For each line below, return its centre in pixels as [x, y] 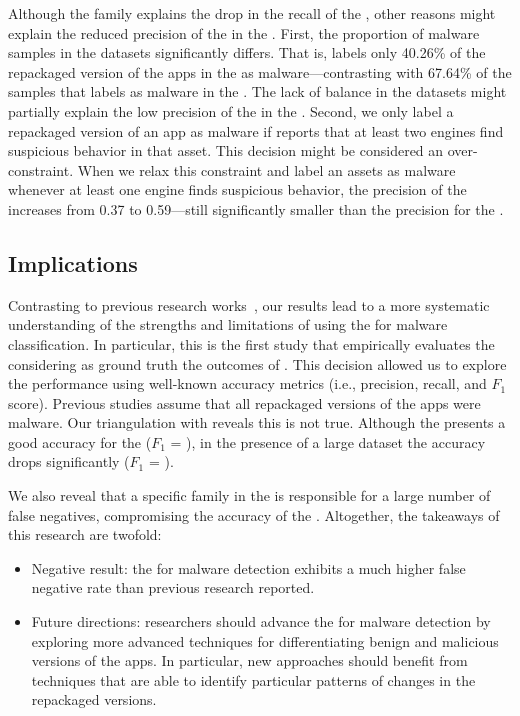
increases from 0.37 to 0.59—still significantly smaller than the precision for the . [256, 208]
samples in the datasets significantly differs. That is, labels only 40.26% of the [247, 52]
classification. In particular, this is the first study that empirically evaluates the [251, 343]
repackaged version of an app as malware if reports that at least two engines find [256, 130]
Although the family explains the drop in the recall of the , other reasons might [252, 13]
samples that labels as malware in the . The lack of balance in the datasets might [257, 91]
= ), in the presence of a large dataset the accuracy [328, 441]
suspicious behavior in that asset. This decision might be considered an [226, 150]
